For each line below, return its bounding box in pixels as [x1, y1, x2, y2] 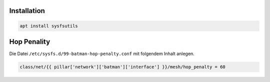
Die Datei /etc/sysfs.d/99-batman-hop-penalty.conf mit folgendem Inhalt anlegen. [9, 50, 194, 57]
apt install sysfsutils [19, 23, 78, 28]
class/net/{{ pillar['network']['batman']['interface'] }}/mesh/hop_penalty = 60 [19, 64, 226, 70]
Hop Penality [9, 37, 50, 46]
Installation [9, 6, 45, 15]
